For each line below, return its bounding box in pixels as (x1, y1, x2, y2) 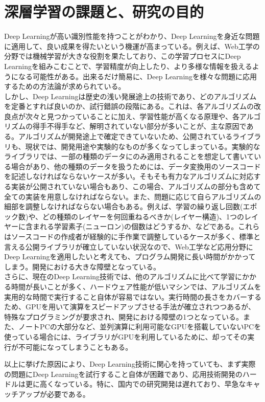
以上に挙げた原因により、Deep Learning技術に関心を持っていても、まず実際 (4, 359, 256, 369)
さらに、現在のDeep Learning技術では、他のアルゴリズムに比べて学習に (4, 271, 243, 282)
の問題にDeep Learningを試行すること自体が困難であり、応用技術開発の (4, 368, 243, 379)
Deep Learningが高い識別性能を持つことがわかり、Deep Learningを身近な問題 (4, 31, 260, 41)
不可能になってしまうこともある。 (18, 341, 133, 352)
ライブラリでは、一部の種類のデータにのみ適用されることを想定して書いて (4, 151, 254, 162)
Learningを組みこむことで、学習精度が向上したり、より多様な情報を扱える (4, 60, 252, 71)
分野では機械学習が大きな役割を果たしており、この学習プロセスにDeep (4, 51, 241, 61)
